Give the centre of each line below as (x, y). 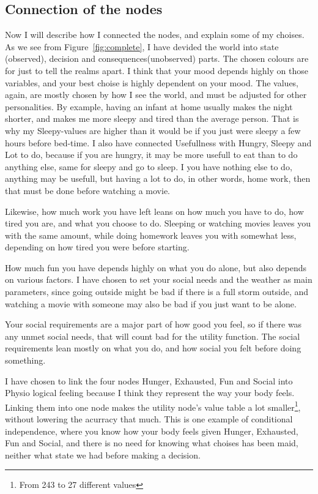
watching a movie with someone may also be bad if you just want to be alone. (151, 303)
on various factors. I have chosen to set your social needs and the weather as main (159, 279)
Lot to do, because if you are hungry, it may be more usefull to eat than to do (151, 155)
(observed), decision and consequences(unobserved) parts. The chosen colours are (157, 58)
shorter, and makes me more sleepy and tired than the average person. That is (152, 118)
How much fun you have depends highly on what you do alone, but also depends (156, 267)
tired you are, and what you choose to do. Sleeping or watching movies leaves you (158, 223)
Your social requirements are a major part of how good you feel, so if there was (153, 324)
